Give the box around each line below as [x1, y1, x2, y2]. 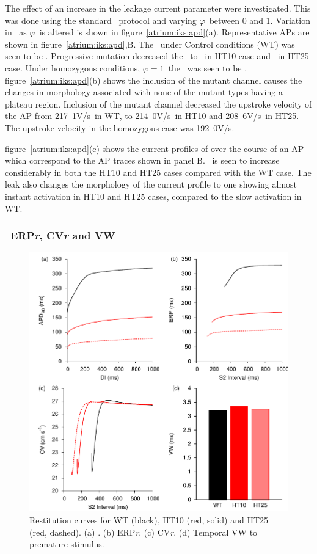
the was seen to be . [168, 61, 247, 74]
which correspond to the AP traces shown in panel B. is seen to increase [5, 154, 280, 167]
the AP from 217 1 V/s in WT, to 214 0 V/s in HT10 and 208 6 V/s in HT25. [5, 109, 299, 122]
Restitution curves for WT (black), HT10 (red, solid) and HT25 [29, 513, 268, 526]
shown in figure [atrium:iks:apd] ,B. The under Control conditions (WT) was [5, 37, 295, 50]
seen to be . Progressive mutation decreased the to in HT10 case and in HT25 [5, 49, 309, 62]
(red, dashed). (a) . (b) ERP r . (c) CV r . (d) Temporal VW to [29, 525, 258, 538]
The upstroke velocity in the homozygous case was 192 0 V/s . [5, 121, 235, 134]
